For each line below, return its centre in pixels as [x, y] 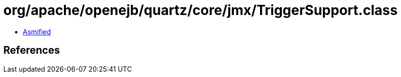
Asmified [37, 31]
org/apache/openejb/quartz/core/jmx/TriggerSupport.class [200, 10]
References [32, 50]
